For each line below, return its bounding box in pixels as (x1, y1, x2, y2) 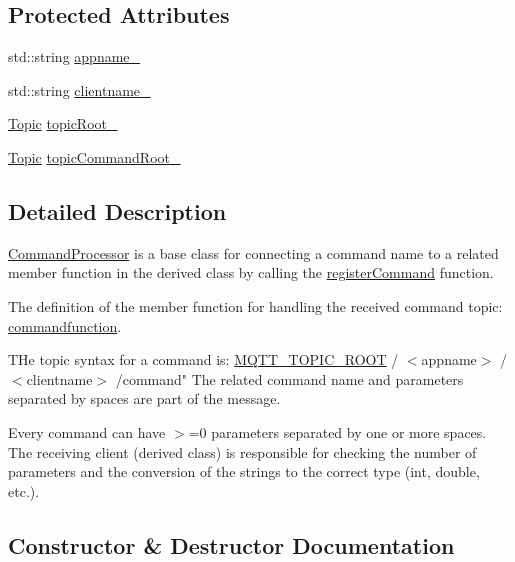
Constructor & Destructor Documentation (8, 529, 455, 560)
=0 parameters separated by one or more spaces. (188, 421, 487, 442)
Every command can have (8, 421, 166, 442)
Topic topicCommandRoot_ (8, 146, 181, 167)
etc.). (8, 480, 40, 501)
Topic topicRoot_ (8, 113, 118, 134)
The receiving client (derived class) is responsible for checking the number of (8, 441, 477, 462)
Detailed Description (8, 195, 227, 226)
